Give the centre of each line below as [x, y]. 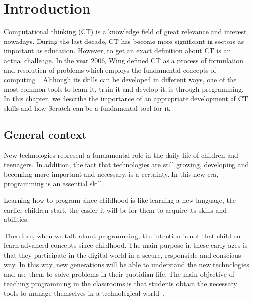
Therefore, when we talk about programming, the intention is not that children [122, 235]
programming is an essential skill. [54, 183]
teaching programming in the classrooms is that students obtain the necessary [121, 283]
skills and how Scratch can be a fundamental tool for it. [87, 108]
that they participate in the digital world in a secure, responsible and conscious [123, 255]
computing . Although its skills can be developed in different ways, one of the [120, 79]
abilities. [17, 219]
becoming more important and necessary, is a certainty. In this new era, [111, 174]
